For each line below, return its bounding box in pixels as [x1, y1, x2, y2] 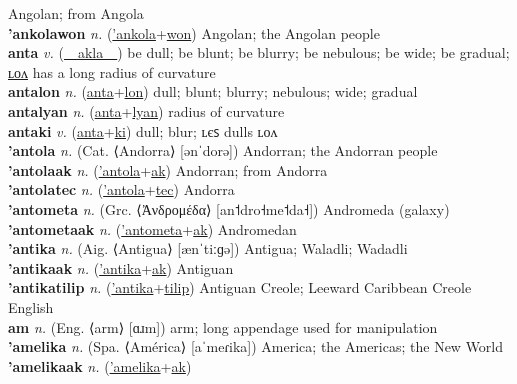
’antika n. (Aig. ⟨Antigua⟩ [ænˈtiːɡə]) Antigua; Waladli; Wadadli [8, 238, 408, 259]
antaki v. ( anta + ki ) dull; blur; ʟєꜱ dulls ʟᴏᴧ [8, 120, 278, 141]
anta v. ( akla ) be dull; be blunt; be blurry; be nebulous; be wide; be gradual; [8, 42, 510, 63]
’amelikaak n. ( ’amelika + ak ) [8, 355, 192, 376]
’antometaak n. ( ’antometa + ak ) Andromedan [8, 218, 297, 239]
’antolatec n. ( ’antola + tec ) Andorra [8, 179, 235, 200]
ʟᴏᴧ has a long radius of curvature [8, 61, 216, 82]
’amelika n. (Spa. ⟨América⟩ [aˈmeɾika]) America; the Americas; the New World [8, 336, 504, 357]
